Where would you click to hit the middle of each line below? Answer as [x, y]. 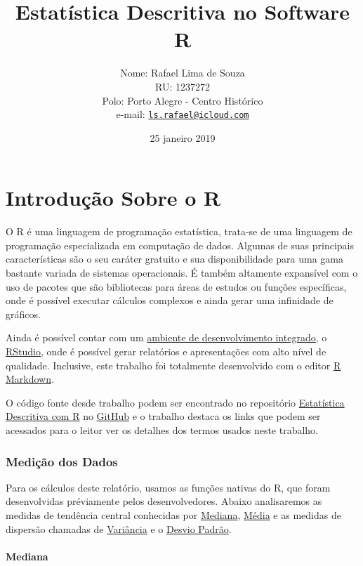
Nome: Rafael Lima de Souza [183, 73]
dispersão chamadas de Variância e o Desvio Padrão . [119, 528]
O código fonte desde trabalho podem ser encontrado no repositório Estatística [175, 402]
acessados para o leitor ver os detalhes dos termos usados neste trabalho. [162, 430]
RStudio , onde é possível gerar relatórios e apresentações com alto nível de [166, 351]
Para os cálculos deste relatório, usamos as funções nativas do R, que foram [168, 487]
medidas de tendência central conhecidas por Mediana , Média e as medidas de [173, 515]
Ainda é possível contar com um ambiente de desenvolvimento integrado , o [166, 337]
